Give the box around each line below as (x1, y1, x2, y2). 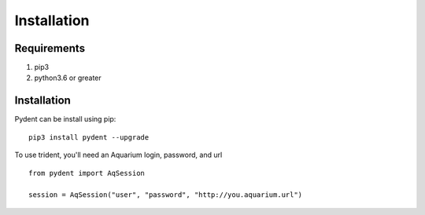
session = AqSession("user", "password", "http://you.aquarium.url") (28, 191, 303, 199)
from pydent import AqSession (28, 169, 146, 177)
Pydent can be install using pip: (14, 115, 116, 124)
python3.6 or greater (34, 73, 102, 82)
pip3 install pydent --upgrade (28, 133, 150, 141)
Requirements (14, 42, 86, 55)
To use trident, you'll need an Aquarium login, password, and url (14, 150, 223, 160)
